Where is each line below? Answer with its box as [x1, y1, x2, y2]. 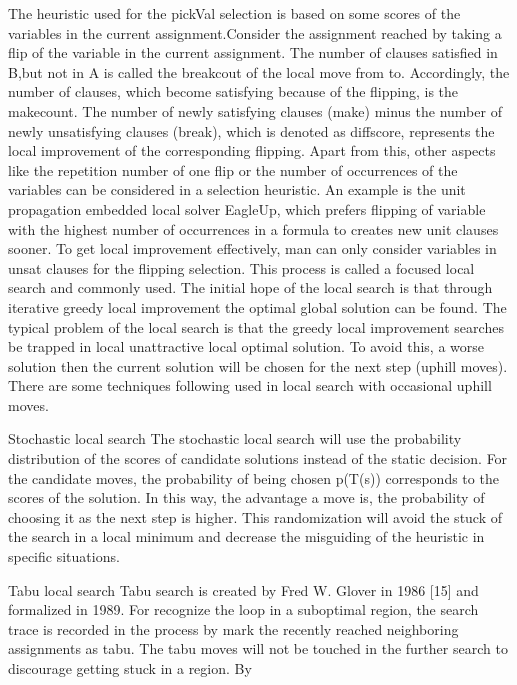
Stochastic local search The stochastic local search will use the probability [8, 428, 462, 449]
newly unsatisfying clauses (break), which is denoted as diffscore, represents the [8, 120, 495, 141]
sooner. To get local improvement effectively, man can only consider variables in [8, 238, 497, 259]
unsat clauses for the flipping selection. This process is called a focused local [8, 257, 475, 278]
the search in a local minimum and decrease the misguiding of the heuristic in [8, 526, 485, 547]
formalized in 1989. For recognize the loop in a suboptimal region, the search [8, 599, 479, 620]
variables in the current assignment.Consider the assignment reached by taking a [8, 22, 502, 43]
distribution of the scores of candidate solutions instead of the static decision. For [8, 448, 508, 469]
